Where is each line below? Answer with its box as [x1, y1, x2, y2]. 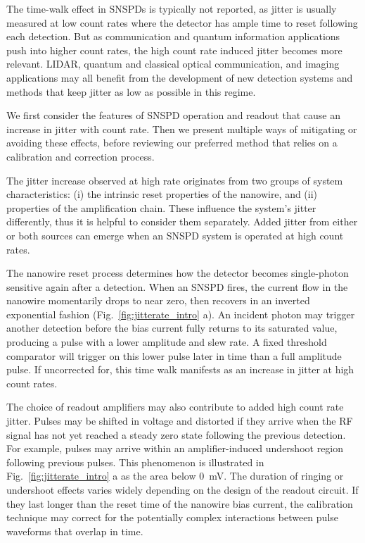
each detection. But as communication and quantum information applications [6, 29, 340, 44]
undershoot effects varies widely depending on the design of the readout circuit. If [6, 482, 359, 497]
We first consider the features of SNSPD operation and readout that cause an [6, 108, 340, 123]
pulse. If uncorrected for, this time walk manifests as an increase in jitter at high [6, 362, 354, 377]
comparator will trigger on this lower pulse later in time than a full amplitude [6, 348, 342, 363]
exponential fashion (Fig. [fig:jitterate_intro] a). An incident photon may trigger [6, 306, 355, 321]
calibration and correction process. [6, 149, 155, 163]
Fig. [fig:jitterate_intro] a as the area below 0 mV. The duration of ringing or [6, 468, 344, 483]
